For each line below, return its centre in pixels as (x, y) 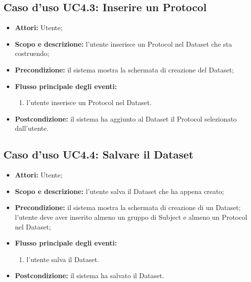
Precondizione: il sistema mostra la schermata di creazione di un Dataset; (128, 207)
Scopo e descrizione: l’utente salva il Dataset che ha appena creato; (119, 191)
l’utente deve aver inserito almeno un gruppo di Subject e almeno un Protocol (131, 217)
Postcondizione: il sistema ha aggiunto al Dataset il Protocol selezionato (126, 118)
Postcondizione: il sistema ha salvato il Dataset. (90, 275)
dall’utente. (32, 128)
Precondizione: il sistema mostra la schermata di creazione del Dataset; (124, 69)
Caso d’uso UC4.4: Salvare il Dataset (99, 154)
